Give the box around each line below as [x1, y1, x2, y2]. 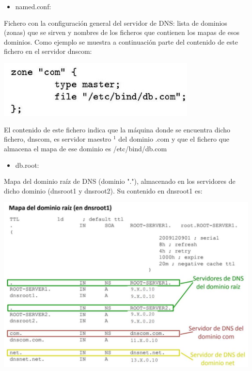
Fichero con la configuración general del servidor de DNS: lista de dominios [4, 17, 227, 28]
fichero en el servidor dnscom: [4, 46, 92, 56]
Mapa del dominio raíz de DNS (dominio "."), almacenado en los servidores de [4, 176, 236, 186]
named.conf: [15, 1, 51, 11]
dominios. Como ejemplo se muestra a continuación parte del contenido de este [4, 36, 238, 47]
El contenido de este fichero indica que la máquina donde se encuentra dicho [4, 124, 231, 134]
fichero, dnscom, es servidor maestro [4, 134, 111, 144]
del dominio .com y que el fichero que [118, 134, 230, 144]
